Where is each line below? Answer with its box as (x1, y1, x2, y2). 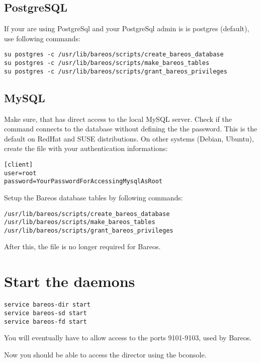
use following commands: (4, 33, 80, 43)
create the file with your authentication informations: (4, 143, 168, 154)
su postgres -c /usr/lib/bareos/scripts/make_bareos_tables (4, 59, 210, 67)
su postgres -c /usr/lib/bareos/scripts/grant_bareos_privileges (4, 67, 227, 75)
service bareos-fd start (4, 318, 87, 325)
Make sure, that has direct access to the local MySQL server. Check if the (4, 113, 232, 124)
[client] (4, 161, 33, 168)
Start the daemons (4, 271, 135, 292)
